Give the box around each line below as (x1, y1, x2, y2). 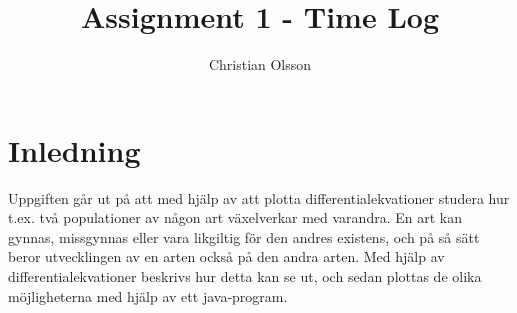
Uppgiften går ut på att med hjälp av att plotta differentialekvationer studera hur (8, 187, 510, 208)
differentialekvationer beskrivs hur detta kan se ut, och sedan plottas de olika (8, 266, 482, 287)
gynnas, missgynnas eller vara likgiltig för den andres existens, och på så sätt (8, 226, 480, 247)
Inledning (8, 129, 141, 170)
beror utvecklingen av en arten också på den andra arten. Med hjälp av (8, 246, 445, 267)
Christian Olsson (208, 54, 312, 75)
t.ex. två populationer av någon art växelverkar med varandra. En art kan (8, 207, 462, 228)
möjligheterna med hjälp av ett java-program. (8, 285, 288, 306)
